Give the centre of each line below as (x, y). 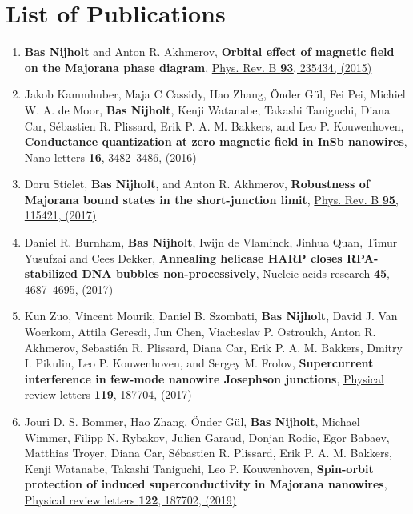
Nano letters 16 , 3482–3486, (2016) (110, 157)
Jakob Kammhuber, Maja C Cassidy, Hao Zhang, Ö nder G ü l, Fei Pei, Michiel (215, 94)
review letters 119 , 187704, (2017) (108, 394)
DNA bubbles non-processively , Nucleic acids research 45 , (236, 273)
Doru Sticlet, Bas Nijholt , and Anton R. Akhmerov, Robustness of (197, 184)
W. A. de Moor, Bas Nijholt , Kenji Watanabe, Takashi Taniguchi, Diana (207, 109)
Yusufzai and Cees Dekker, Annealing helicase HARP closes (183, 257)
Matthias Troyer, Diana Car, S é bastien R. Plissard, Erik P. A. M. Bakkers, (208, 453)
